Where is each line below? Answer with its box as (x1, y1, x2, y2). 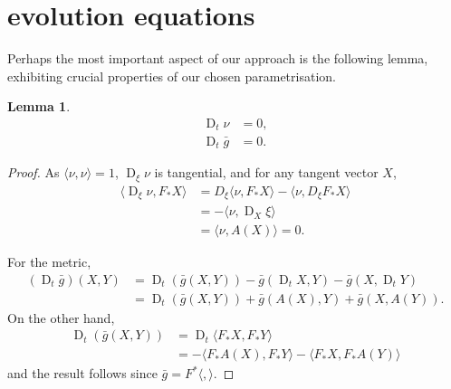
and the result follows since (7, 364, 158, 383)
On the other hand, (7, 308, 115, 327)
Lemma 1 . (7, 97, 71, 116)
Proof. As (7, 163, 60, 182)
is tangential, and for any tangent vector (154, 163, 379, 182)
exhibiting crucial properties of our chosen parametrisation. (7, 66, 336, 85)
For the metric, (7, 252, 91, 271)
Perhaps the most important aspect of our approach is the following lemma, (7, 49, 428, 68)
